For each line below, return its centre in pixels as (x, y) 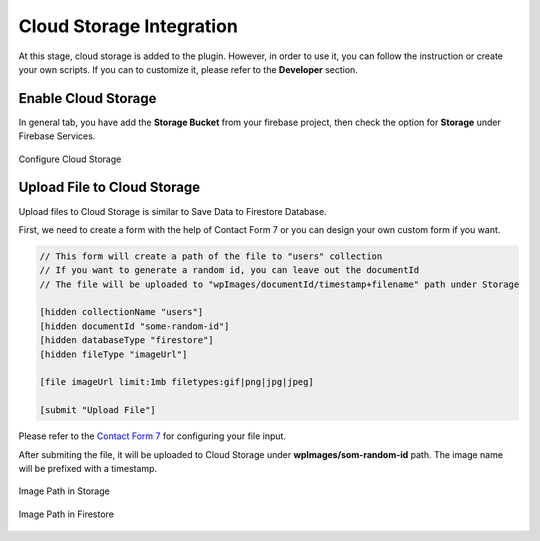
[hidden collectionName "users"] (121, 312)
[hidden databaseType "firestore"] (126, 340)
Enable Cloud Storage (87, 98)
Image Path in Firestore (66, 514)
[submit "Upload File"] (98, 410)
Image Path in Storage (64, 491)
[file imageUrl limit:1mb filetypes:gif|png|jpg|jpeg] (176, 382)
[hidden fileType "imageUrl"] (113, 354)
